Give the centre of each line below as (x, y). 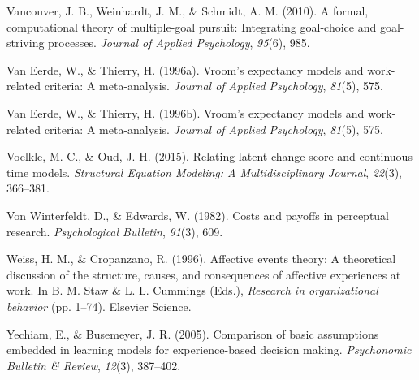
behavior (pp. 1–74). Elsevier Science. (99, 306)
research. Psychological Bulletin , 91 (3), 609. (115, 231)
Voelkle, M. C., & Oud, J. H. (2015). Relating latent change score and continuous (209, 156)
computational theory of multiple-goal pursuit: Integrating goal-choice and (192, 26)
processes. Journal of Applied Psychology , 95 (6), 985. (179, 43)
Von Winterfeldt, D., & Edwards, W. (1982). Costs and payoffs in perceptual (198, 215)
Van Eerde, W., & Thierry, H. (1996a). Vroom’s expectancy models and (185, 69)
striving (26, 43)
